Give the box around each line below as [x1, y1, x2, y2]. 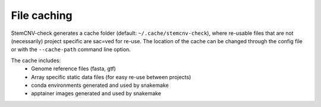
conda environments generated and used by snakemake [31, 82, 169, 89]
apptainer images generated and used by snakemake [31, 90, 162, 97]
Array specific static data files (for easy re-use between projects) [31, 73, 191, 80]
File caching [11, 9, 73, 22]
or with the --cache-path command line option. [11, 46, 131, 53]
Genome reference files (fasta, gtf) [31, 65, 116, 72]
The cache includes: [11, 57, 61, 64]
